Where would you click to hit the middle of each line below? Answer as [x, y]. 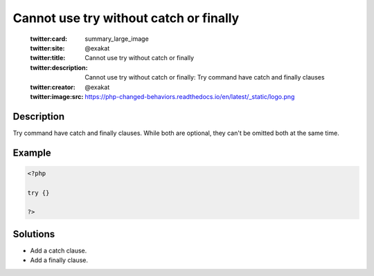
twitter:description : [59, 67]
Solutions [34, 234]
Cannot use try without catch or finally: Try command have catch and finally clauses [205, 77]
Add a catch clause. [59, 250]
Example [32, 153]
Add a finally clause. [59, 260]
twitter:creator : [53, 87]
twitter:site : [47, 48]
